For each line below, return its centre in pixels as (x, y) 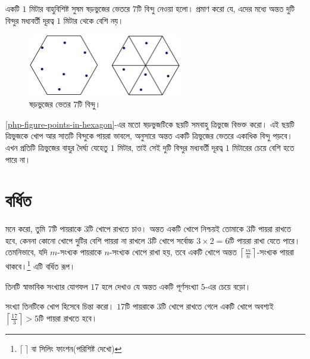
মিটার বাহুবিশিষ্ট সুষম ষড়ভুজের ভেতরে (80, 8)
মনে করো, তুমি (26, 229)
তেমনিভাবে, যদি (26, 252)
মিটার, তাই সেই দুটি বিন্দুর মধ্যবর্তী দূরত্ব (170, 147)
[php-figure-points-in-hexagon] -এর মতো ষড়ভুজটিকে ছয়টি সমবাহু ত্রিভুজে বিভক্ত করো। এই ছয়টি (150, 124)
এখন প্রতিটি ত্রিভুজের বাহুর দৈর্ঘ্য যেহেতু (57, 147)
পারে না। (18, 159)
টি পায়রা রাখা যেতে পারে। (265, 240)
